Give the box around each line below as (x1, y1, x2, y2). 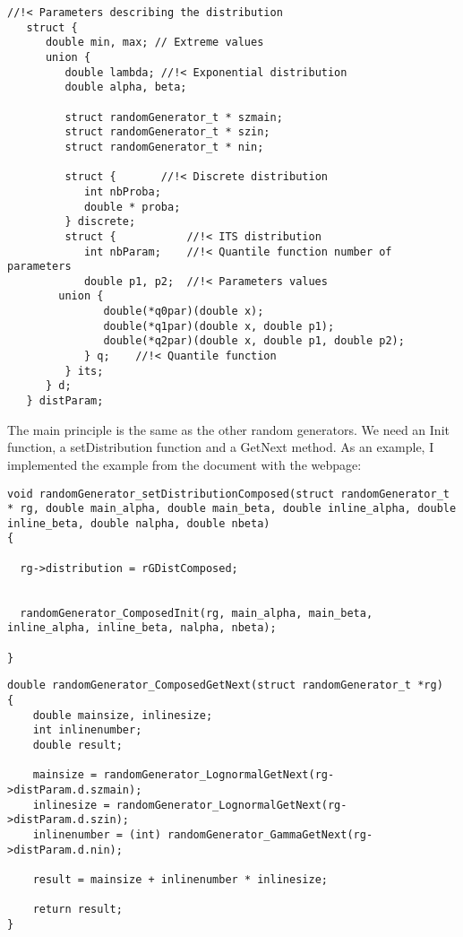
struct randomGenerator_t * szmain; (64, 110, 283, 124)
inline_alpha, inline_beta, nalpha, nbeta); (7, 621, 277, 635)
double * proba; (83, 200, 181, 213)
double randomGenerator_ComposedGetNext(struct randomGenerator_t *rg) (7, 679, 443, 692)
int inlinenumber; (32, 724, 142, 737)
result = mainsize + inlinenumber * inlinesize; (32, 872, 328, 886)
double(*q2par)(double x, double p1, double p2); (103, 334, 405, 348)
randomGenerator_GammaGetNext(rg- (167, 828, 373, 841)
